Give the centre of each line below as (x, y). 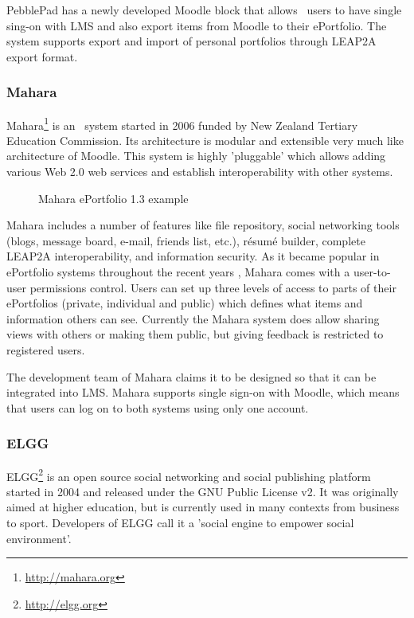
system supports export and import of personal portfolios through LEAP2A (191, 41)
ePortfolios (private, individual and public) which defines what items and (185, 303)
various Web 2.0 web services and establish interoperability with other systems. (200, 172)
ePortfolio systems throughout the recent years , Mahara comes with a (178, 272)
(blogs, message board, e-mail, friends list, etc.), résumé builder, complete (186, 240)
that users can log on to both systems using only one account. (158, 407)
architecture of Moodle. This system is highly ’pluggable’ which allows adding (196, 156)
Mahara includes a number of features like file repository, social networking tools (203, 225)
